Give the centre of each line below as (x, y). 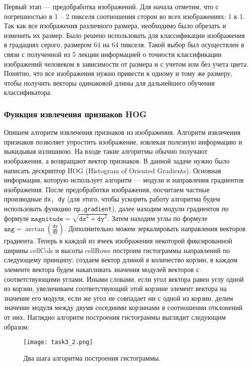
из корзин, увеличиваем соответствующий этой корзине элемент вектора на (115, 288)
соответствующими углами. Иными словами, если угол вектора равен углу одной (124, 279)
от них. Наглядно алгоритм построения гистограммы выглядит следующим (115, 317)
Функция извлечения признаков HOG (76, 114)
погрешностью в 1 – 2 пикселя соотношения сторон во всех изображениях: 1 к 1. (125, 16)
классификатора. (28, 92)
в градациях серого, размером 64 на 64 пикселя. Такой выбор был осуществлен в (124, 45)
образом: (17, 326)
